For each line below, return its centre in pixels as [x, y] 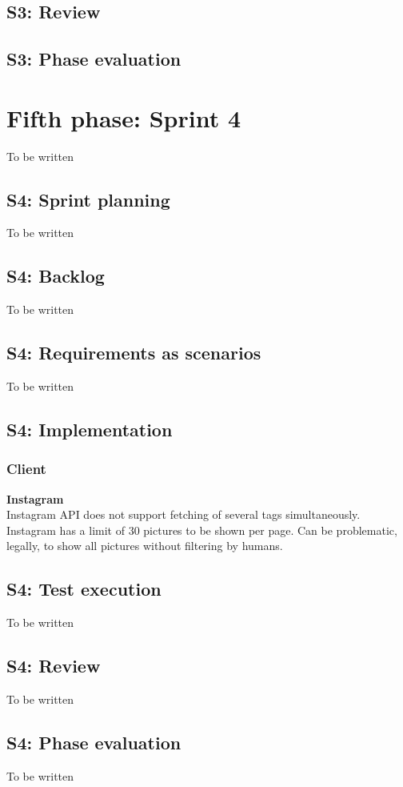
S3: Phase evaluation [94, 59]
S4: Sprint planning [88, 199]
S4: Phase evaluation [94, 743]
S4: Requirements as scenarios [134, 353]
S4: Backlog [56, 276]
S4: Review [54, 666]
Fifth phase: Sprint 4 [124, 117]
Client [26, 469]
